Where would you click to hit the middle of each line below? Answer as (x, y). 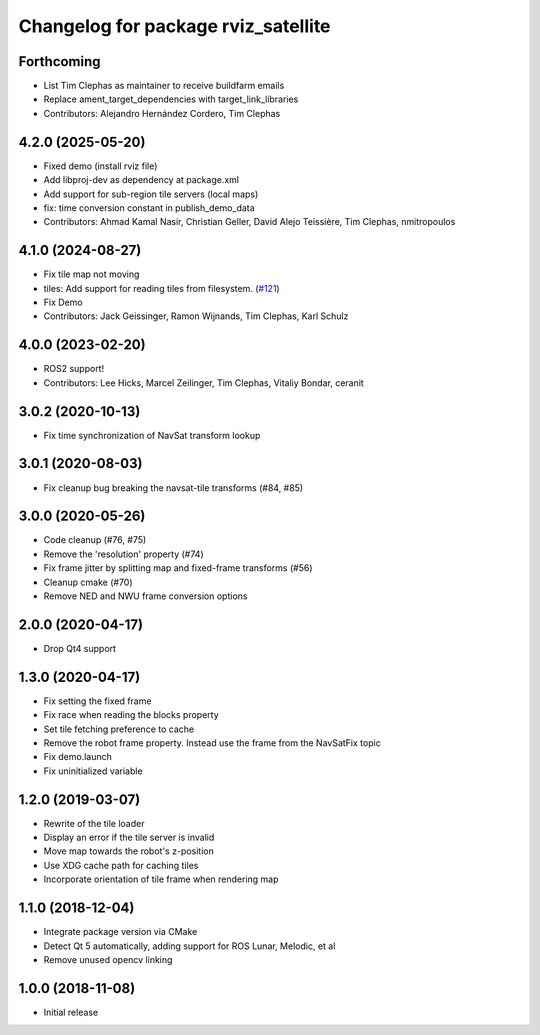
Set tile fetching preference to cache (119, 729)
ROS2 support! (74, 369)
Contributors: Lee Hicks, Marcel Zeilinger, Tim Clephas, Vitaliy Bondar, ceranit (203, 382)
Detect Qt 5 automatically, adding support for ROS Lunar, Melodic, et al (189, 946)
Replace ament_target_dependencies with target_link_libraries (171, 99)
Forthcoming (59, 61)
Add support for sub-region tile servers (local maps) (151, 194)
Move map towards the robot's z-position (128, 851)
